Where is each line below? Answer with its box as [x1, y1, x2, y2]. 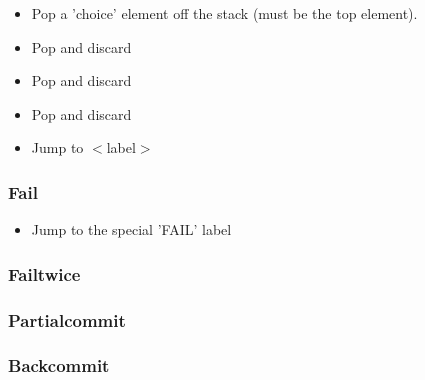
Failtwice [8, 261, 81, 286]
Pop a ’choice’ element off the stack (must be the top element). [31, 3, 418, 23]
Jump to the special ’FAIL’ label [31, 219, 232, 240]
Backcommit [8, 353, 110, 378]
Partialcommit [8, 307, 126, 332]
